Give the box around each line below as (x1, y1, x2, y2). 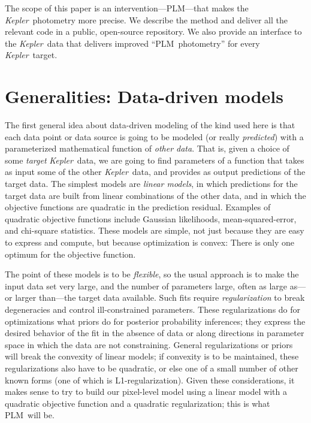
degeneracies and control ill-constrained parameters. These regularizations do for (5, 303, 301, 315)
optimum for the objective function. (5, 247, 136, 260)
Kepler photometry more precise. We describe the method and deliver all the (5, 13, 288, 26)
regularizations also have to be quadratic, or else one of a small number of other (5, 361, 298, 374)
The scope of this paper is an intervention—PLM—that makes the (5, 2, 249, 14)
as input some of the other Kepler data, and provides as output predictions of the (5, 165, 306, 178)
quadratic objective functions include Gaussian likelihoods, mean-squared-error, (5, 212, 297, 225)
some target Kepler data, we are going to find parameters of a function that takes (5, 153, 304, 166)
